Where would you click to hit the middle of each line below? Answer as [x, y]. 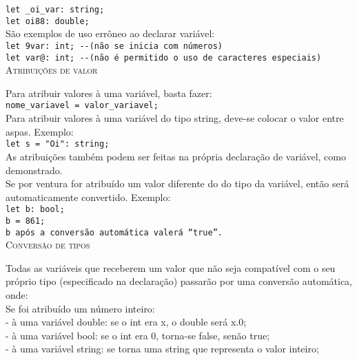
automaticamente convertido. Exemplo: [88, 197]
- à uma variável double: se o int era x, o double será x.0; [126, 322]
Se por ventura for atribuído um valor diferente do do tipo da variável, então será [177, 183]
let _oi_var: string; [55, 10]
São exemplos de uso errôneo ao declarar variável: [110, 33]
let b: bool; [35, 210]
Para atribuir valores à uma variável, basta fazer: [109, 93]
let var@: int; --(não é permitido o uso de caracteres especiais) [164, 57]
